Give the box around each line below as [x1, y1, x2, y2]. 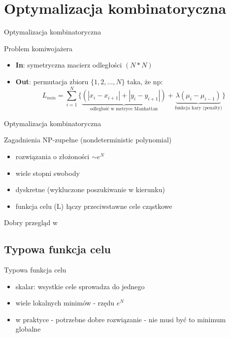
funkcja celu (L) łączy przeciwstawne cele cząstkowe [15, 201, 172, 211]
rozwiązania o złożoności [15, 151, 90, 161]
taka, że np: [127, 76, 163, 86]
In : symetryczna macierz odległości [15, 60, 122, 70]
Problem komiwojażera [4, 43, 73, 53]
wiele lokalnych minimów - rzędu [15, 298, 115, 308]
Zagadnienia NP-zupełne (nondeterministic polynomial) [4, 135, 172, 145]
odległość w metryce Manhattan [90, 106, 158, 112]
